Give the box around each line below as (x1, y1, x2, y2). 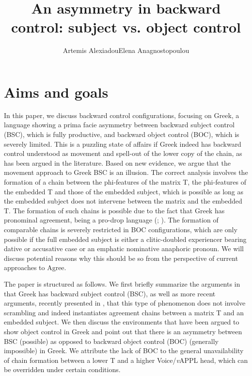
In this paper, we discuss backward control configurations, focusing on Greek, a (4, 110, 239, 120)
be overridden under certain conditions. (4, 364, 121, 375)
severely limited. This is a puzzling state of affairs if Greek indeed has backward (4, 138, 241, 149)
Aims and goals (4, 82, 109, 102)
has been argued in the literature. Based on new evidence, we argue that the (4, 157, 231, 168)
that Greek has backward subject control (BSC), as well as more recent (4, 288, 216, 298)
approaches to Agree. (4, 262, 66, 273)
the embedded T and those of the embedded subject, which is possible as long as (4, 186, 244, 196)
